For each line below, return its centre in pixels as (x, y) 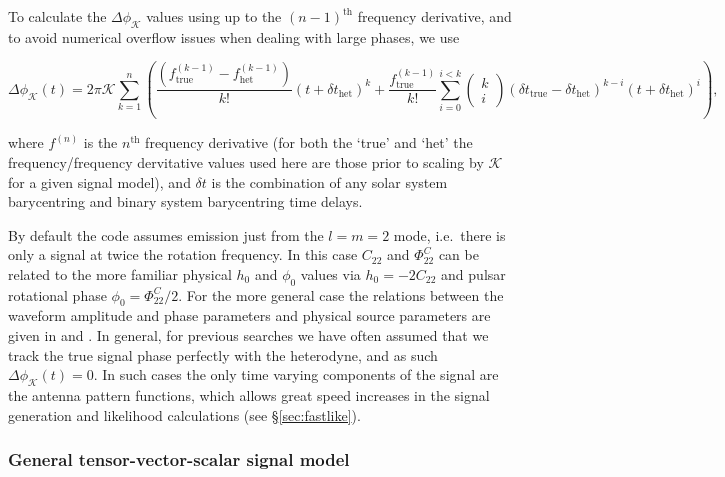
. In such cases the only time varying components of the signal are (296, 374)
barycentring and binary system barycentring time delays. (185, 201)
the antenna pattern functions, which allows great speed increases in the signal (249, 395)
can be (458, 254)
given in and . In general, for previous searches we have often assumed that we (248, 335)
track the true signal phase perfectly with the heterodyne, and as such (223, 354)
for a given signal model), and (99, 181)
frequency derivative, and (434, 16)
